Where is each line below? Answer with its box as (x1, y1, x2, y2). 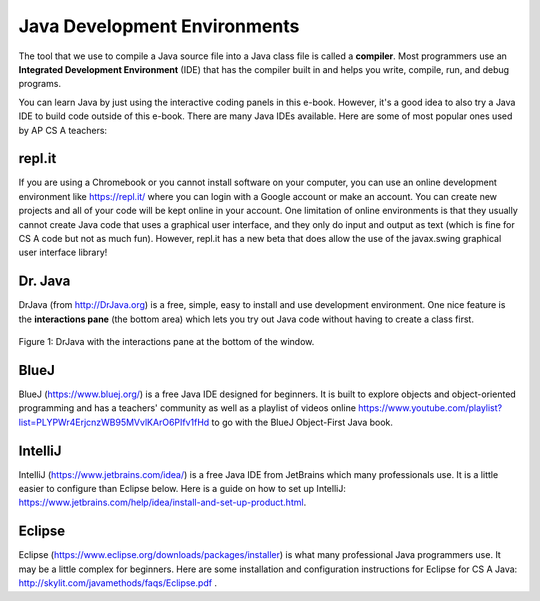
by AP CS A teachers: (18, 124, 108, 136)
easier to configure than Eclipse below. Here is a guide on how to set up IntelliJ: (18, 483, 347, 495)
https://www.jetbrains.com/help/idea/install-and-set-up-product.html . (18, 496, 307, 509)
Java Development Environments (18, 15, 300, 37)
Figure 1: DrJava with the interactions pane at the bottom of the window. (18, 336, 315, 348)
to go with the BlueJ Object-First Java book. (211, 416, 394, 428)
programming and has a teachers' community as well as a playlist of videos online (18, 402, 357, 414)
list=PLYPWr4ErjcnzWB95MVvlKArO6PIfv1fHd (18, 416, 210, 428)
